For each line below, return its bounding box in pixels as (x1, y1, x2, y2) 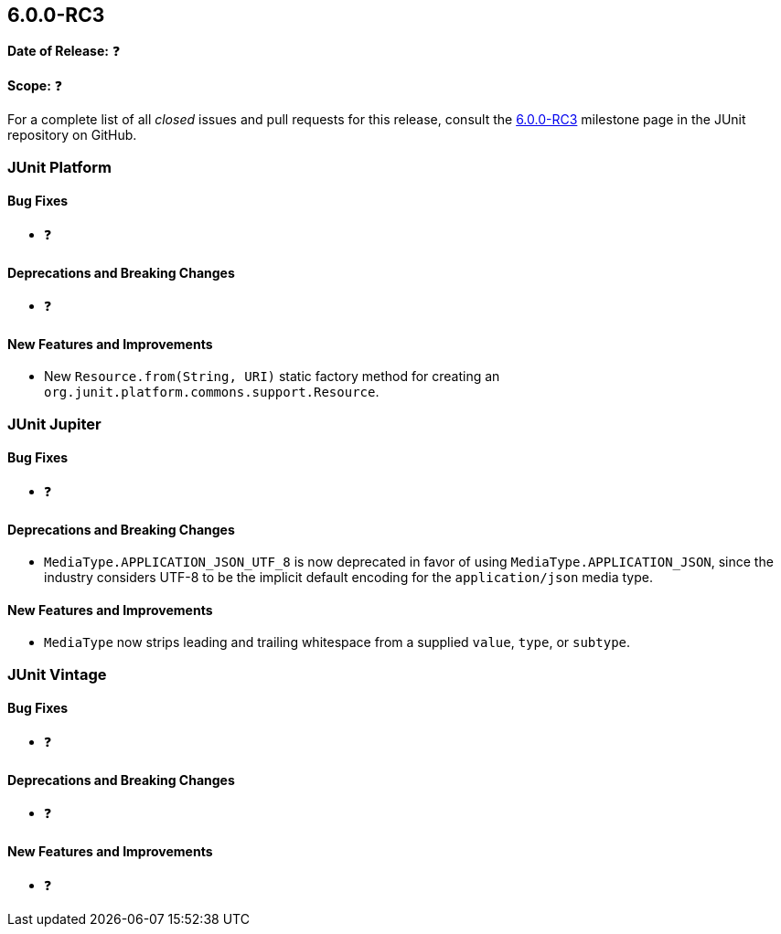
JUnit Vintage (7, 664, 107, 684)
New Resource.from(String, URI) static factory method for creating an (44, 368, 500, 385)
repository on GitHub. (7, 127, 137, 143)
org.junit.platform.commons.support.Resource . (44, 384, 380, 400)
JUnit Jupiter (7, 414, 102, 433)
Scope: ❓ (7, 78, 63, 94)
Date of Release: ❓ (7, 43, 121, 59)
